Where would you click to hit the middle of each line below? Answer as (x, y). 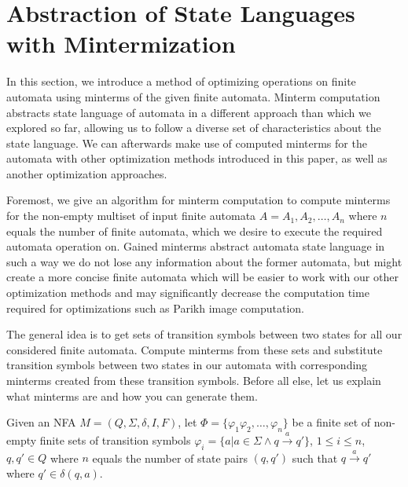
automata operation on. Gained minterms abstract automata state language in (196, 246)
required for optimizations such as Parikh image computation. (155, 308)
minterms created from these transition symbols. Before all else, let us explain (194, 380)
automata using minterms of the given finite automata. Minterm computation (193, 96)
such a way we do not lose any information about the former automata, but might (204, 261)
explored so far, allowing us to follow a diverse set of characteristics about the (194, 128)
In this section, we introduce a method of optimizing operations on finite (181, 81)
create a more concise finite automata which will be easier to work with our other (202, 277)
